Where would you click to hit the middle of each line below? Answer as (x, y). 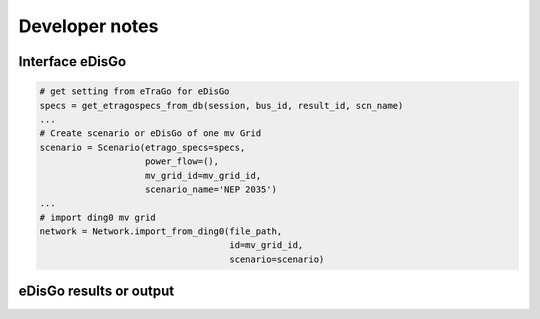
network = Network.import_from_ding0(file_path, (161, 231)
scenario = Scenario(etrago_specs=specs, (142, 147)
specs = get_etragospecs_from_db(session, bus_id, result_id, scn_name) (221, 105)
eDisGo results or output (96, 291)
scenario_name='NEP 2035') (211, 189)
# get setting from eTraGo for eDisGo (134, 91)
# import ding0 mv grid (98, 217)
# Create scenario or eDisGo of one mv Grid (150, 133)
